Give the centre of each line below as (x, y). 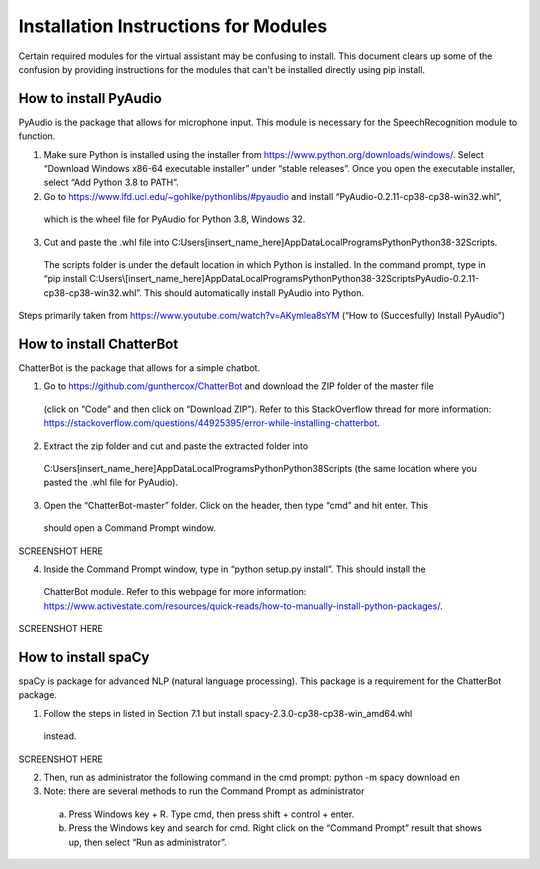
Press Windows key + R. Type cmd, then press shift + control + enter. (211, 814)
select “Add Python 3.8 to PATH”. (111, 182)
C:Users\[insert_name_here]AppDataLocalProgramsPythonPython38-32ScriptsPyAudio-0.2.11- (284, 279)
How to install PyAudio (90, 98)
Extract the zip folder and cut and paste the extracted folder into (176, 446)
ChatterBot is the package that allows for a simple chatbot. (139, 368)
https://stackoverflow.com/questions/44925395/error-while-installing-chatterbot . (211, 423)
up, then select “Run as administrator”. (147, 842)
